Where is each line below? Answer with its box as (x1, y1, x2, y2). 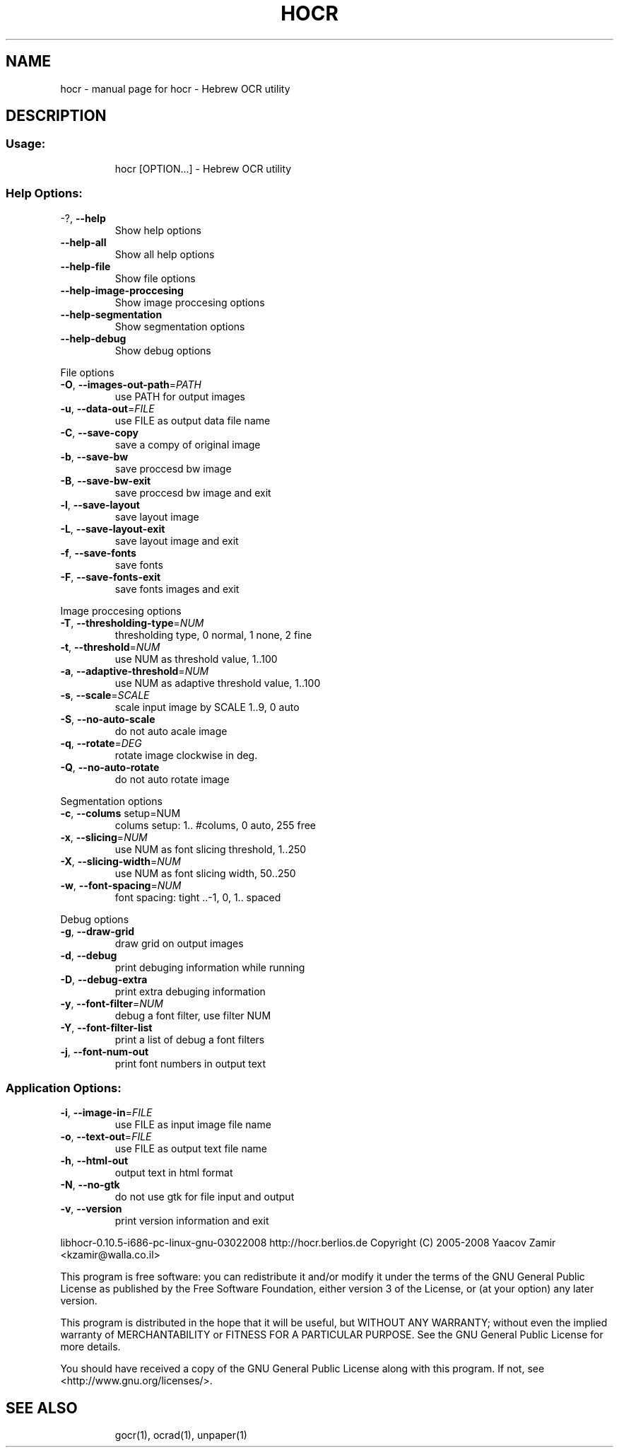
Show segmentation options (114, 320, 245, 332)
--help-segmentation (60, 308, 163, 320)
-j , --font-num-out (60, 1045, 149, 1058)
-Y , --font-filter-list (60, 1021, 153, 1034)
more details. (60, 1341, 121, 1353)
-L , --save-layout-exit (60, 522, 165, 535)
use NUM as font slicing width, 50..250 (114, 867, 296, 879)
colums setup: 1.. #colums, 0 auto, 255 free (114, 818, 317, 831)
